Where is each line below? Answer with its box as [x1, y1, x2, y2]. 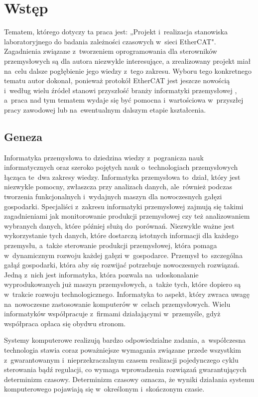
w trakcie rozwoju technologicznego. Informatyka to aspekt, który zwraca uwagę [4, 288, 250, 299]
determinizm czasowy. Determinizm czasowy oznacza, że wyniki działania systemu [4, 374, 255, 384]
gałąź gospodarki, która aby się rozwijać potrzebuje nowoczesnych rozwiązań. [4, 260, 240, 270]
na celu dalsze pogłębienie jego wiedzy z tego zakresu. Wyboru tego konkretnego [4, 65, 252, 76]
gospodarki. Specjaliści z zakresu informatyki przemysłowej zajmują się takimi [4, 201, 244, 211]
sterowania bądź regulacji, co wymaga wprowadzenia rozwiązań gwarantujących [4, 364, 247, 375]
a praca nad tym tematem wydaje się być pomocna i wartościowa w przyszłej [4, 95, 244, 105]
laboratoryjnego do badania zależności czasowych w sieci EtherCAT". [4, 36, 216, 46]
